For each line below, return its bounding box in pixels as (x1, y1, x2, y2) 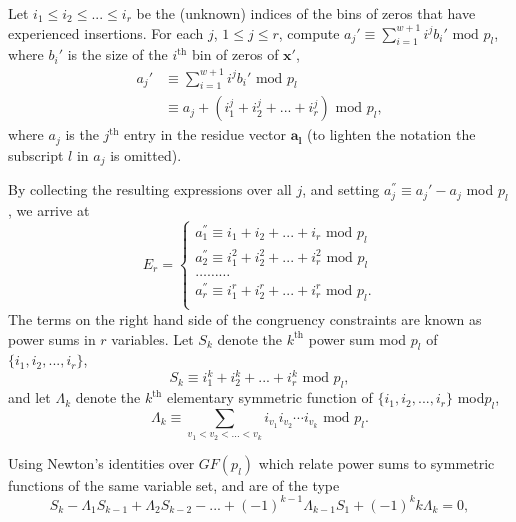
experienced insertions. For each (8, 22, 204, 43)
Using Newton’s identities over (8, 452, 195, 473)
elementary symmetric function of (166, 387, 373, 408)
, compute (278, 22, 340, 43)
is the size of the (67, 44, 168, 65)
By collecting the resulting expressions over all (8, 179, 292, 200)
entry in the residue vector (124, 124, 287, 145)
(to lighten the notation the (307, 124, 476, 145)
